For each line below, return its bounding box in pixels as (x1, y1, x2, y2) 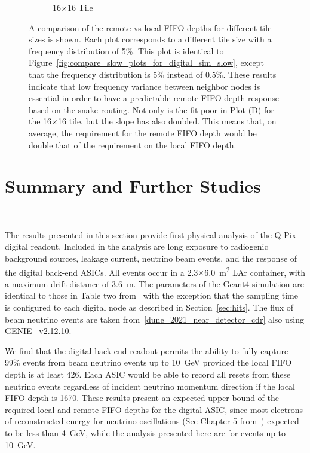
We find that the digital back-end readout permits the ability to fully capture (5, 344, 288, 357)
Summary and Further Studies (5, 174, 261, 198)
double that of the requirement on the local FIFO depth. (29, 138, 237, 151)
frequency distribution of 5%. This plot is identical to (29, 44, 224, 57)
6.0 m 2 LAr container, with (204, 264, 305, 278)
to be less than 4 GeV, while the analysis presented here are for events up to (5, 427, 286, 439)
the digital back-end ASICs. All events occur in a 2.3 (5, 266, 198, 278)
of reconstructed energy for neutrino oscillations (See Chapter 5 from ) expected (5, 415, 299, 427)
